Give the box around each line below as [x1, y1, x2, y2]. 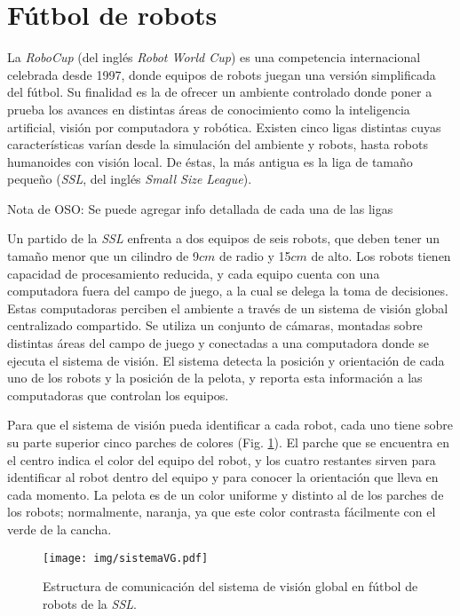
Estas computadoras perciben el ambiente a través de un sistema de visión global [7, 298, 448, 317]
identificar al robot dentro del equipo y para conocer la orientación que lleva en [7, 468, 439, 486]
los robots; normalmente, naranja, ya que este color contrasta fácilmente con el [7, 502, 436, 521]
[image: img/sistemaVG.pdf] [43, 551, 209, 565]
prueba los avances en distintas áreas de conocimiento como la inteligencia [7, 99, 410, 118]
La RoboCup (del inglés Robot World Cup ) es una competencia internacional [7, 48, 421, 67]
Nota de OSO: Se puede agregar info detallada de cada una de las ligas [7, 199, 393, 217]
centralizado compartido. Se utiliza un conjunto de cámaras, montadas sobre [7, 316, 423, 335]
